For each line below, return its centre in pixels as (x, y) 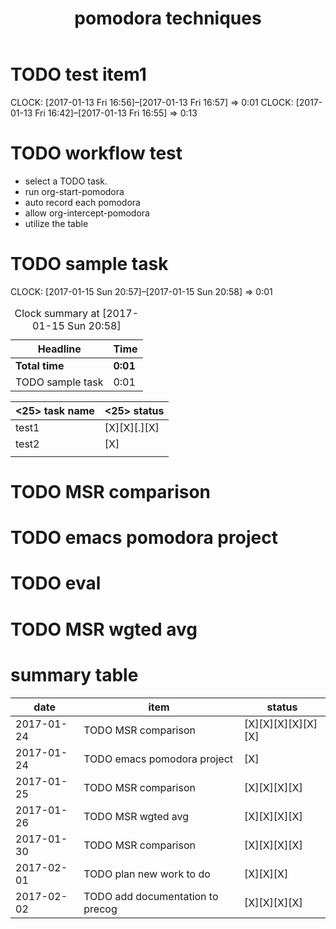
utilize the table (56, 223)
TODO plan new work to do (147, 874)
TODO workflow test (96, 153)
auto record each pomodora (82, 202)
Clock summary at (57, 313)
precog (100, 909)
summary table (74, 674)
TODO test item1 (78, 74)
